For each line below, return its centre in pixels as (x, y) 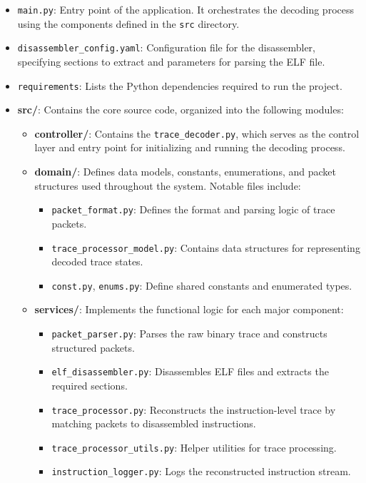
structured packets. (93, 347)
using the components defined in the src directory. (128, 23)
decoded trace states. (97, 261)
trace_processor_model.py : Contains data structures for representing (206, 247)
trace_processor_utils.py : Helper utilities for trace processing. (194, 447)
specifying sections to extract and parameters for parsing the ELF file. (171, 61)
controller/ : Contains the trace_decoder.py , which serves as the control (197, 133)
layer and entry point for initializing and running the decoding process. (190, 147)
